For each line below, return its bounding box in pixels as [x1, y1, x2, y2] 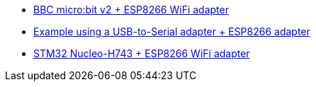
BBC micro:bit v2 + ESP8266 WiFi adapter [33, 4, 229, 16]
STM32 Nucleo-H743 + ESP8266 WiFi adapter [33, 47, 250, 59]
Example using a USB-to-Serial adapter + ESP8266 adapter [33, 25, 310, 37]
